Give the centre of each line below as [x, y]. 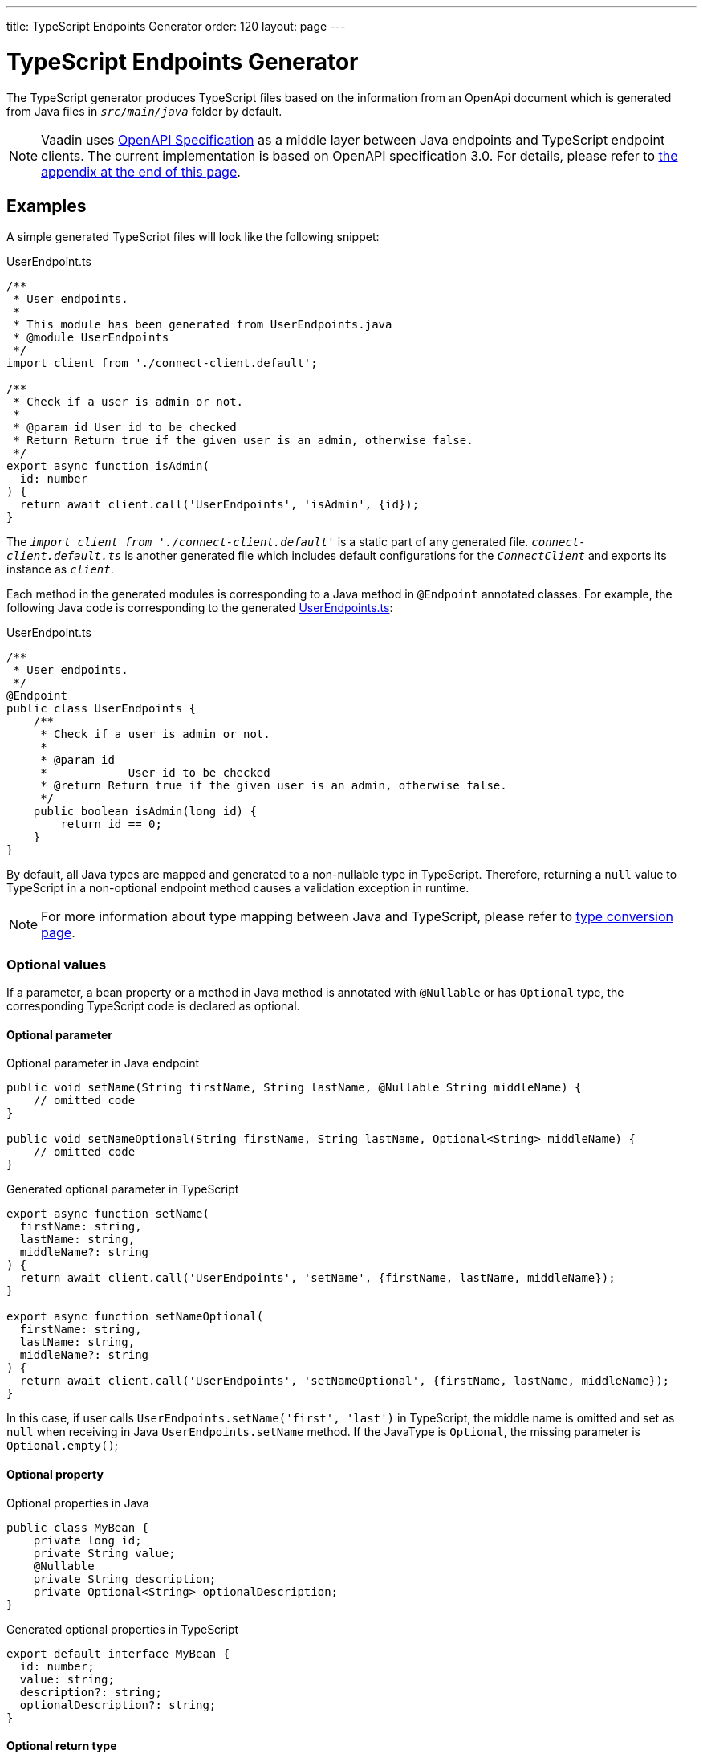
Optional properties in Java [78, 1503]
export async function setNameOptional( [135, 1317]
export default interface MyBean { [118, 1653]
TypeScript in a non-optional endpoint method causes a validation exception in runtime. [238, 888]
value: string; [67, 1679]
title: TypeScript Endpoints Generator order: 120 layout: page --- [176, 26]
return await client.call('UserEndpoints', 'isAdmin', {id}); [219, 505]
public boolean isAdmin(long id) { [145, 812]
